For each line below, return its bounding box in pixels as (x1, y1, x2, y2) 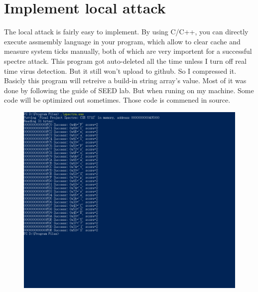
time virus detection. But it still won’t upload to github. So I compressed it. (4, 65, 237, 76)
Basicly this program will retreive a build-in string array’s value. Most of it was (4, 75, 247, 86)
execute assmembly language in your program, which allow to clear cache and (4, 36, 241, 46)
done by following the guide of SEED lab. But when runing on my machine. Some (4, 85, 254, 95)
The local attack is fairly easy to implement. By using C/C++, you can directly (4, 26, 249, 37)
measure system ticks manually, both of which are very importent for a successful (4, 46, 252, 56)
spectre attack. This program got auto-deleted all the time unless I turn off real (4, 55, 247, 66)
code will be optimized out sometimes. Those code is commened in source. (4, 95, 231, 105)
